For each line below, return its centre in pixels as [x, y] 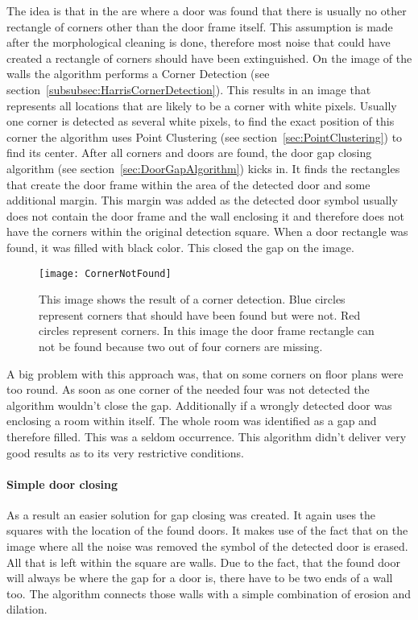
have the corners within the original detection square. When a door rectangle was [207, 231]
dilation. [27, 609]
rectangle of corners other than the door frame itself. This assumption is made [200, 26]
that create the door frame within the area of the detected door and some [188, 184]
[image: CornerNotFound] [105, 273]
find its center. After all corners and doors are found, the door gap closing [189, 153]
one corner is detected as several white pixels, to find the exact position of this [201, 121]
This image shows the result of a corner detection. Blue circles [192, 299]
